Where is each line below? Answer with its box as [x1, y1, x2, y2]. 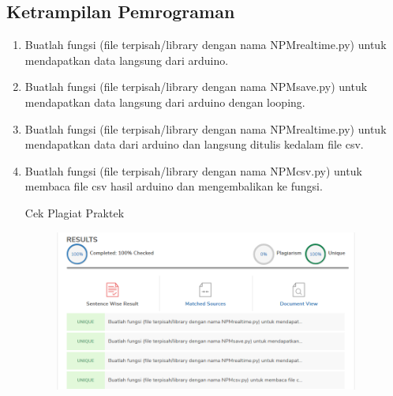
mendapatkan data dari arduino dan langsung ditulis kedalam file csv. [24, 136, 364, 153]
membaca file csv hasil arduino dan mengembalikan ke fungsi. [24, 178, 323, 194]
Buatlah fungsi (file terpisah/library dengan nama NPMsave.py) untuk [24, 78, 368, 95]
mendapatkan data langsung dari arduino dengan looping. [24, 93, 305, 110]
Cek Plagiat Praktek [24, 204, 125, 221]
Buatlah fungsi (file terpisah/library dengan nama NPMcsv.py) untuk [24, 162, 362, 179]
